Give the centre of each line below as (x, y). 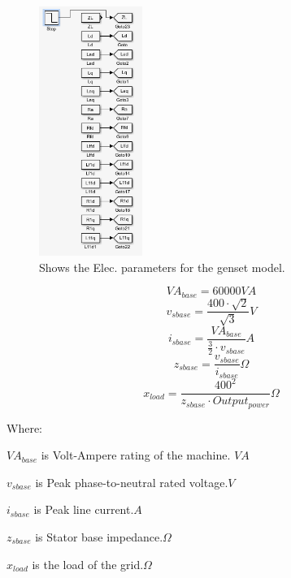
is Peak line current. (84, 509)
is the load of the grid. (88, 564)
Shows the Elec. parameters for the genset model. (162, 267)
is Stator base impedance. (99, 536)
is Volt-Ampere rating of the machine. (136, 455)
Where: (24, 427)
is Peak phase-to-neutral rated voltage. (132, 482)
